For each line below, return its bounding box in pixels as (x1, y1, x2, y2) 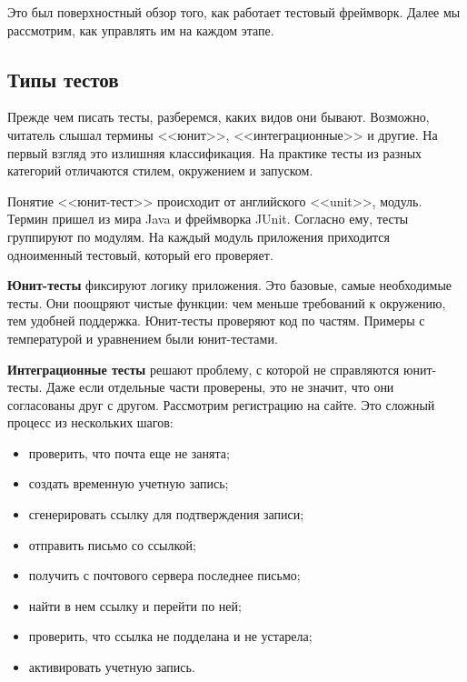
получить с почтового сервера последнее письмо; (28, 566, 301, 585)
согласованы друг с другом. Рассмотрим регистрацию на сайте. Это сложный (7, 395, 435, 414)
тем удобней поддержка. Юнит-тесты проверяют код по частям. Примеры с (7, 311, 425, 330)
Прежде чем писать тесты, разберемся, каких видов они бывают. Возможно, (7, 107, 430, 126)
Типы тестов (7, 65, 119, 93)
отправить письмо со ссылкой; (28, 535, 196, 554)
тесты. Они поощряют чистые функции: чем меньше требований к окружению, (7, 293, 446, 312)
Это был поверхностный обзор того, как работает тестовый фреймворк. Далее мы (7, 3, 461, 21)
